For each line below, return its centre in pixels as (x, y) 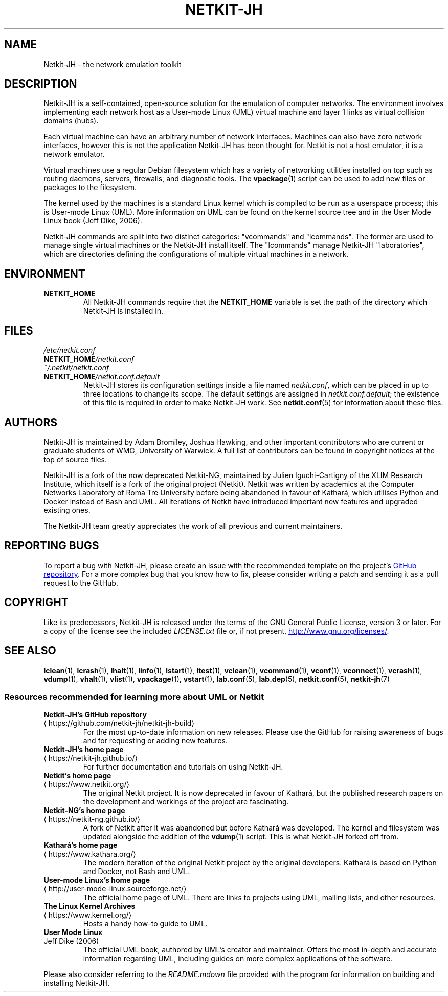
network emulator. (74, 154)
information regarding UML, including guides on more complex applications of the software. (238, 959)
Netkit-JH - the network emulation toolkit (113, 64)
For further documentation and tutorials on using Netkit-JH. (183, 767)
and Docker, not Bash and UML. (137, 872)
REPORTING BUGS (52, 546)
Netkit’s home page (77, 776)
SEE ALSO (30, 651)
